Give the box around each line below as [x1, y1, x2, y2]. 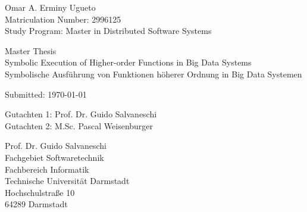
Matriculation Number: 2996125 [5, 13, 121, 25]
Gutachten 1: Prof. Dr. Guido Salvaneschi [5, 108, 157, 120]
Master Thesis [5, 44, 57, 57]
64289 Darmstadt [5, 198, 68, 210]
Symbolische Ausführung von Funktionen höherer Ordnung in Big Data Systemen [5, 67, 302, 80]
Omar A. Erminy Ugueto [5, 1, 96, 13]
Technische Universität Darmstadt [5, 174, 130, 187]
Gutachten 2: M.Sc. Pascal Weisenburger [5, 119, 153, 132]
